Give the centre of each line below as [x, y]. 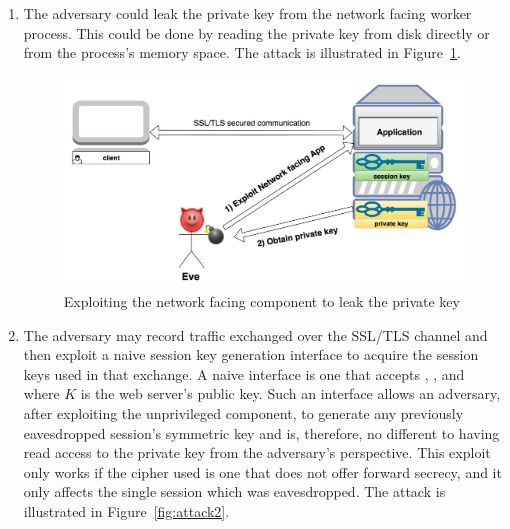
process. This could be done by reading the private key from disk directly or [256, 32]
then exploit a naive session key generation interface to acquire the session [251, 354]
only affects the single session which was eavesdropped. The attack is [234, 491]
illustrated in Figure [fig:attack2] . [126, 510]
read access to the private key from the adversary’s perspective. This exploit [257, 452]
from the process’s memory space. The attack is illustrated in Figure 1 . [242, 52]
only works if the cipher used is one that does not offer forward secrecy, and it [262, 471]
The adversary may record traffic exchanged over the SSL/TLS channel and [255, 334]
